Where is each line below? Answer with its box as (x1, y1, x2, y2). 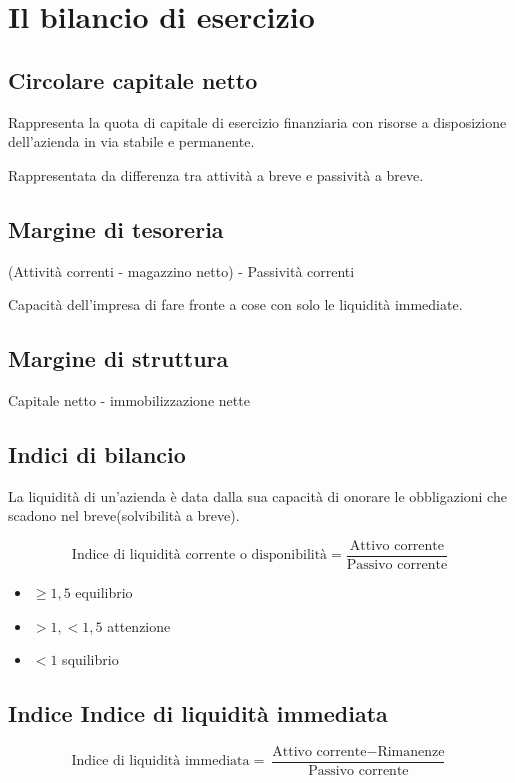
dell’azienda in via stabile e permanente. (8, 131, 255, 152)
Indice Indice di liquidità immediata (8, 698, 388, 729)
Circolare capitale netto (8, 64, 258, 95)
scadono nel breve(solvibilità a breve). (8, 505, 240, 526)
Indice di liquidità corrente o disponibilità (71, 548, 328, 563)
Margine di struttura (8, 343, 229, 374)
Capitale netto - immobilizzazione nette (8, 389, 250, 410)
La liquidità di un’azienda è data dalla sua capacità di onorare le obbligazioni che (8, 485, 507, 506)
